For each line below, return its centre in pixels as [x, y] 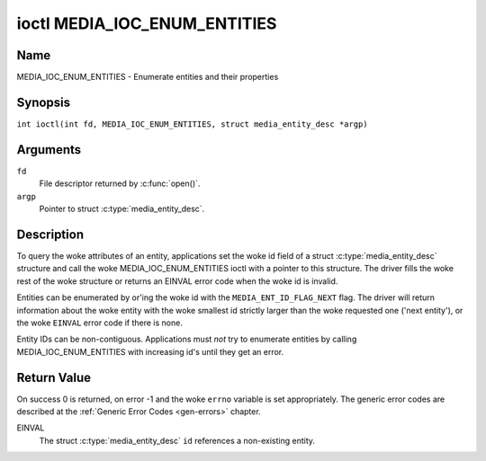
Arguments [49, 150]
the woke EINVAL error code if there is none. [100, 323]
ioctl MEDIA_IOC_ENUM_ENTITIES [147, 23]
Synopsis [44, 102]
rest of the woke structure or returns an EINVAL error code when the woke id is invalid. [177, 281]
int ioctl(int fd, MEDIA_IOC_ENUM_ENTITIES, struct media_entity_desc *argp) [192, 124]
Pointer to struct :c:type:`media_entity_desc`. [122, 209]
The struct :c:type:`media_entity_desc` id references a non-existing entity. [177, 440]
